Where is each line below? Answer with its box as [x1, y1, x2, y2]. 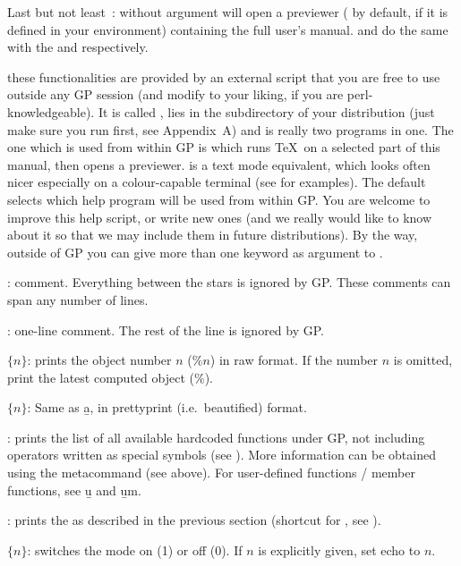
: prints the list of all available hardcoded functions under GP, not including [7, 427, 425, 446]
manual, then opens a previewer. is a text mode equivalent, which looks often [7, 155, 431, 173]
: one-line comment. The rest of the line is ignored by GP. [7, 320, 325, 339]
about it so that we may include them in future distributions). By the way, [7, 225, 418, 244]
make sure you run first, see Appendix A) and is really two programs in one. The [7, 120, 454, 139]
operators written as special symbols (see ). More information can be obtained [7, 445, 436, 464]
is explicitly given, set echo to [258, 540, 421, 559]
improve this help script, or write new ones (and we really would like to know [7, 207, 432, 226]
